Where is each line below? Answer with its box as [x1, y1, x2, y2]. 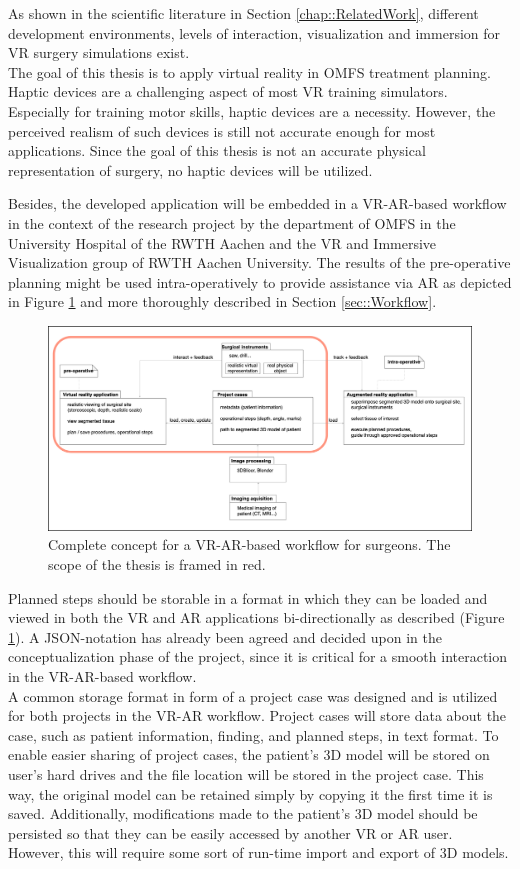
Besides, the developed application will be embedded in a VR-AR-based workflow [8, 193, 507, 214]
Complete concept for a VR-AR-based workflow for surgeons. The [48, 534, 451, 555]
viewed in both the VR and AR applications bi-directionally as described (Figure [8, 607, 505, 628]
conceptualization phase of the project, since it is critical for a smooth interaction [8, 646, 508, 667]
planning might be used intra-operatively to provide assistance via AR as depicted [8, 271, 512, 292]
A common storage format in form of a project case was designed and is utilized [8, 685, 498, 706]
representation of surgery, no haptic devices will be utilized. [8, 159, 373, 180]
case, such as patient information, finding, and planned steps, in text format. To [8, 724, 499, 745]
